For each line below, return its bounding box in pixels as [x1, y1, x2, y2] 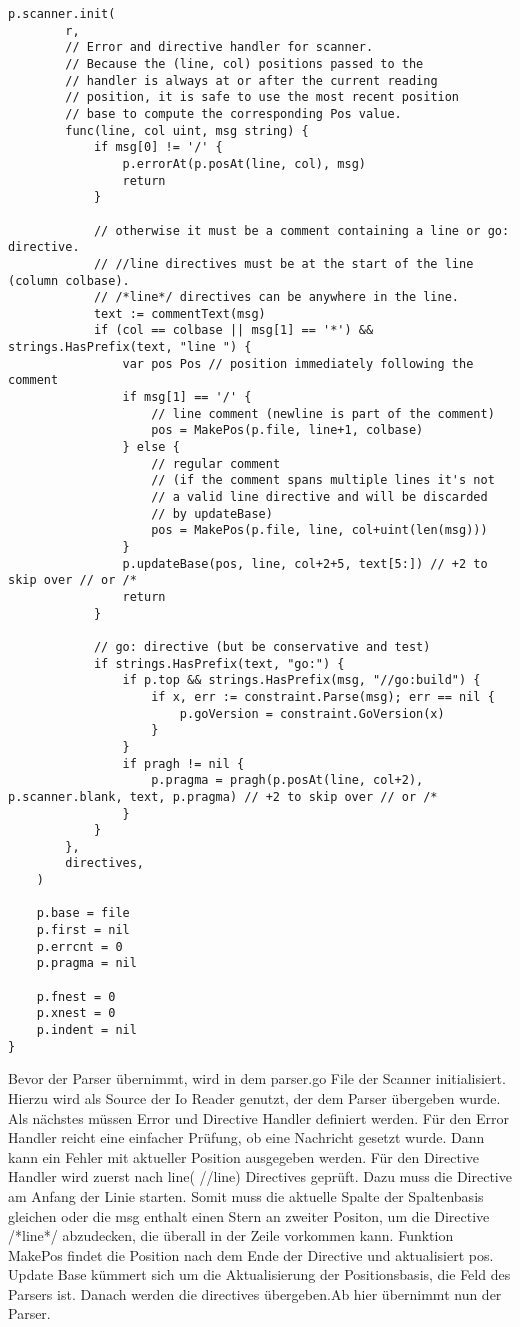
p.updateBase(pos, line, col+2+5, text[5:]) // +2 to [122, 556, 488, 571]
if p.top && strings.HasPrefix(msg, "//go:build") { [122, 673, 481, 688]
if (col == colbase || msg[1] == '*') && [93, 323, 374, 338]
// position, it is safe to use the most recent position [65, 90, 460, 105]
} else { [122, 440, 180, 455]
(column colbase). [8, 273, 130, 288]
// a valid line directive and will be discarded [151, 490, 488, 505]
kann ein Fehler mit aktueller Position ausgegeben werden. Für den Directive [8, 1146, 480, 1167]
